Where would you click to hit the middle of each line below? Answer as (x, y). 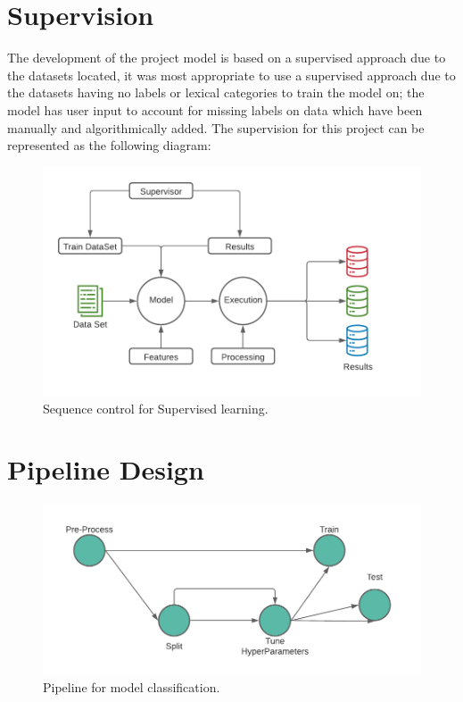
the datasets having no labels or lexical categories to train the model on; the (216, 92)
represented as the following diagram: (109, 145)
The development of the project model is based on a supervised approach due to (227, 58)
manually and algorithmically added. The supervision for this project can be (216, 127)
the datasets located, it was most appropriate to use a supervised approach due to (231, 75)
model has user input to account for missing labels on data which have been (215, 109)
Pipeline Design (106, 469)
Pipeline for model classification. (132, 686)
